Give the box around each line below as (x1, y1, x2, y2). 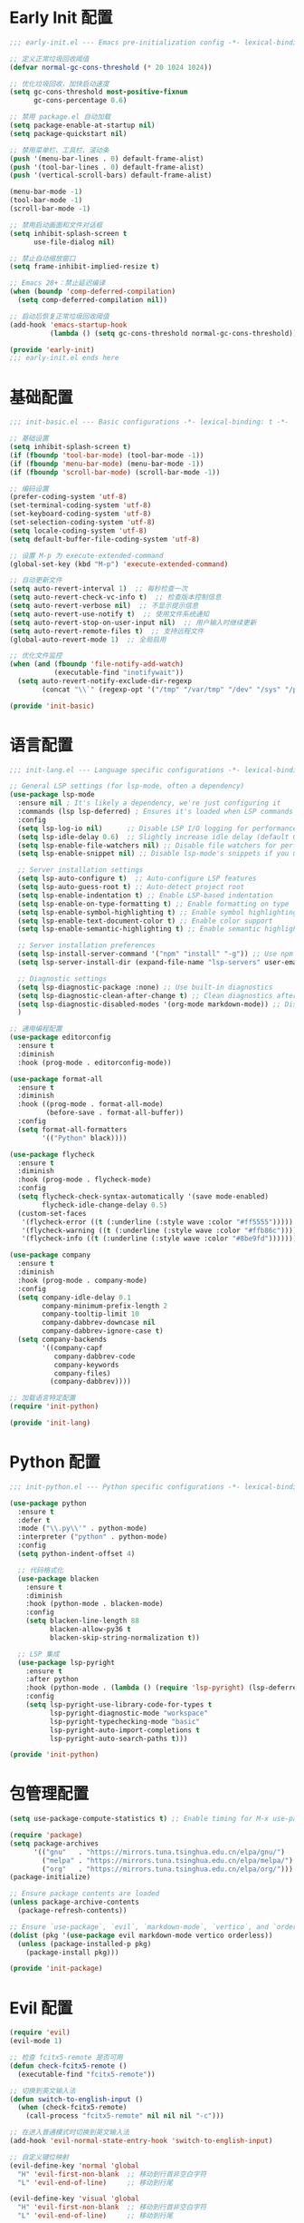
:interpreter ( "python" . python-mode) (17, 1533, 168, 1542)
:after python (25, 1675, 79, 1684)
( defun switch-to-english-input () (9, 2094, 144, 2104)
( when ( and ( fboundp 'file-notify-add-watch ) (9, 660, 184, 669)
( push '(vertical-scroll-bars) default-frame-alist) (9, 171, 213, 181)
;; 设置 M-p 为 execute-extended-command (9, 551, 164, 560)
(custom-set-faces (17, 1209, 88, 1218)
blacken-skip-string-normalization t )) (49, 1633, 201, 1642)
